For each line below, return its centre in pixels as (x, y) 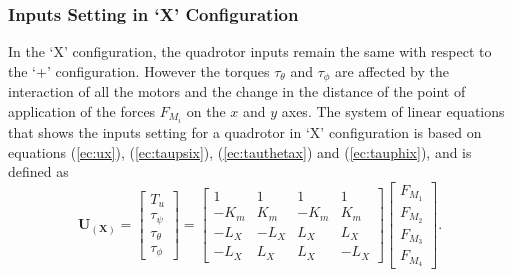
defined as (38, 171)
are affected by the (392, 70)
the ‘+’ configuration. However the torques (139, 70)
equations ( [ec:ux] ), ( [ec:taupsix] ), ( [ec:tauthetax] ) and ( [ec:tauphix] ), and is (240, 151)
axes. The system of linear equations (393, 110)
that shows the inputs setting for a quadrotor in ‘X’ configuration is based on (245, 131)
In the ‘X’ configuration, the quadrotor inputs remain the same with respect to (250, 51)
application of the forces (82, 110)
